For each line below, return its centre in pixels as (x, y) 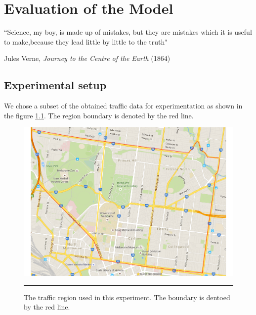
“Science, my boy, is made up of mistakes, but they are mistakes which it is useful (128, 32)
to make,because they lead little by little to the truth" (86, 41)
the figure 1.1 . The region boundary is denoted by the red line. (99, 115)
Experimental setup (55, 85)
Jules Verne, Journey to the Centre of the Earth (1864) (87, 58)
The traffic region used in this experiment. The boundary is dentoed (127, 297)
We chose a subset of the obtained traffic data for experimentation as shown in (123, 106)
